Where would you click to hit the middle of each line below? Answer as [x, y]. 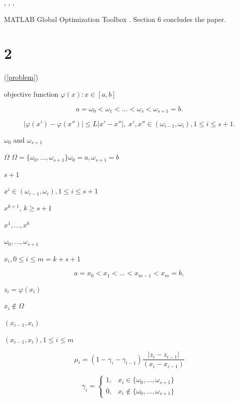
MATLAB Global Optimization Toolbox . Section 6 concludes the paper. [115, 19]
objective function [31, 94]
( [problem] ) [21, 77]
